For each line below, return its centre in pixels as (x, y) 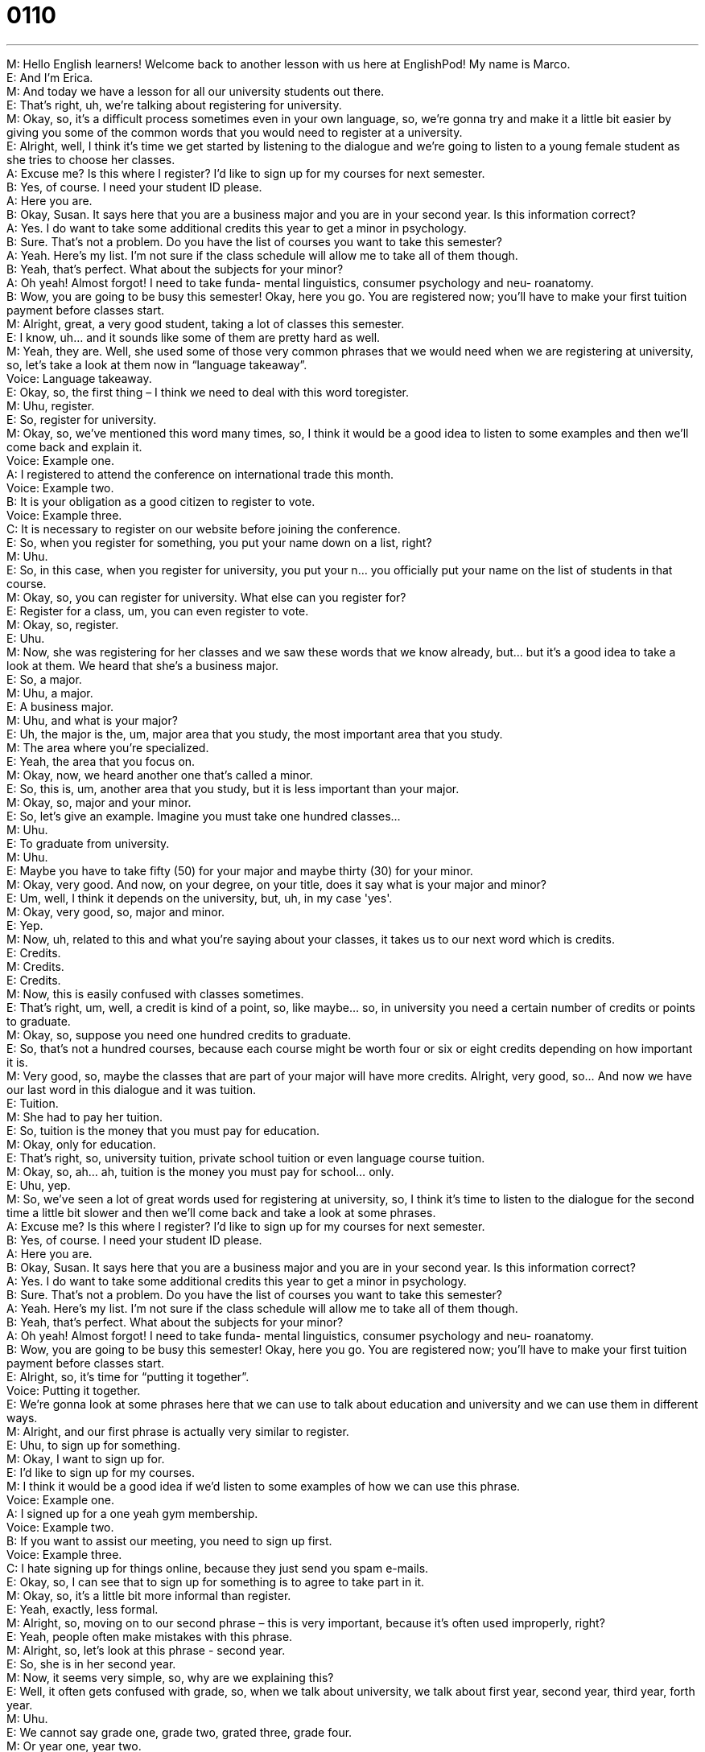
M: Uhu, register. (51, 405)
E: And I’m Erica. (50, 77)
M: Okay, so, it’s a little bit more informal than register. (149, 1595)
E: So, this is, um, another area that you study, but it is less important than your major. (233, 788)
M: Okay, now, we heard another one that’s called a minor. (160, 775)
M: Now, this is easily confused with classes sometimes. (155, 993)
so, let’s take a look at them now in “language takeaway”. (157, 364)
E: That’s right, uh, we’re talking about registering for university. (174, 105)
